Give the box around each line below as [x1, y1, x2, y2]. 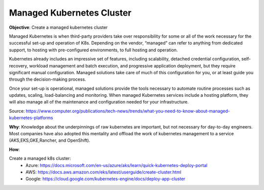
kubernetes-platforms [9, 115, 53, 121]
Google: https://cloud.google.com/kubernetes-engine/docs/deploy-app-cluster [25, 176, 186, 182]
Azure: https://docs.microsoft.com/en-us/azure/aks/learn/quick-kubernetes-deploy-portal [25, 162, 208, 168]
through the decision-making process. [9, 76, 87, 83]
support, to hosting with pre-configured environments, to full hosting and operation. [9, 47, 178, 53]
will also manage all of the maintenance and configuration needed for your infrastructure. [9, 99, 189, 105]
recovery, [9, 63, 28, 68]
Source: [9, 108, 25, 114]
